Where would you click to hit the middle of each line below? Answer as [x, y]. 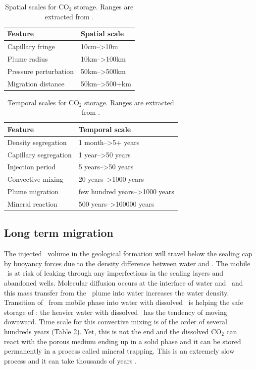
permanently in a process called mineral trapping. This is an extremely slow [119, 351]
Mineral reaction [32, 203]
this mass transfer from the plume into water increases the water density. [117, 292]
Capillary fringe [31, 46]
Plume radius [28, 58]
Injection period [32, 167]
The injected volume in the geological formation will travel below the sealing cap [128, 254]
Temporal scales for [37, 102]
